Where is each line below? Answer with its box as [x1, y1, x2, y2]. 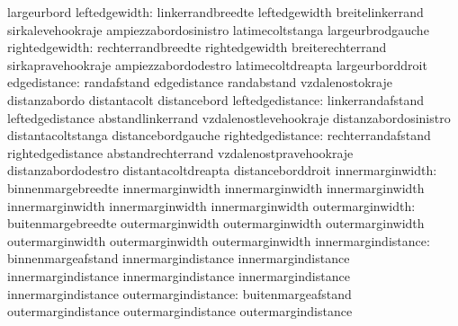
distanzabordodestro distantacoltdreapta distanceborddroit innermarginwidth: [7, 161, 437, 180]
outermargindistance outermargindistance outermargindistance [7, 302, 353, 321]
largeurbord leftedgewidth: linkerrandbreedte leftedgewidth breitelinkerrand [7, 3, 424, 21]
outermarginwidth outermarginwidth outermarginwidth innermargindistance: [7, 231, 430, 250]
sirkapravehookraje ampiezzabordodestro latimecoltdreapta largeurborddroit [7, 55, 427, 74]
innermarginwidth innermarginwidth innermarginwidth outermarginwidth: [7, 196, 416, 215]
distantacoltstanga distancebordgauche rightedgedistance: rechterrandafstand [7, 126, 431, 145]
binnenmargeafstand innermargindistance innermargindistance [7, 249, 350, 268]
